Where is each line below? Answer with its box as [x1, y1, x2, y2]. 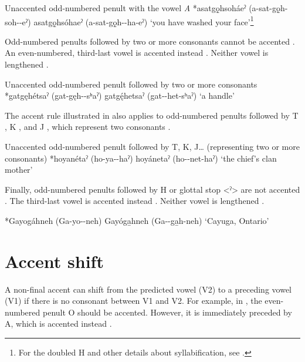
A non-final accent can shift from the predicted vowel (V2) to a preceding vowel [5, 283, 292, 295]
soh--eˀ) [5, 15, 31, 28]
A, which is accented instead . [5, 317, 112, 330]
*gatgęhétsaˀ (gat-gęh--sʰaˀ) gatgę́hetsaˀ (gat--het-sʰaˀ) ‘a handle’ [5, 89, 235, 102]
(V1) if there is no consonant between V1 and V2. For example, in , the [5, 294, 262, 307]
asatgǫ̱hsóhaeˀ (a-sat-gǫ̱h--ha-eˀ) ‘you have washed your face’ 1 [33, 14, 254, 28]
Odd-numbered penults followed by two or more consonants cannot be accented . [5, 35, 295, 47]
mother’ [5, 163, 33, 176]
